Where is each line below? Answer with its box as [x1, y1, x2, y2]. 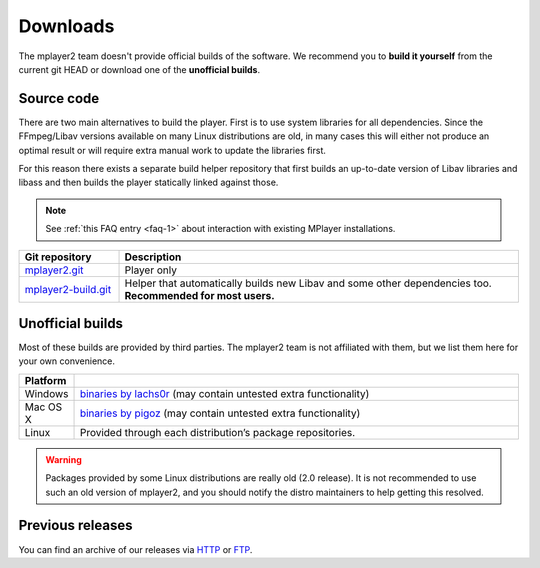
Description [124, 250, 182, 264]
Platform [24, 373, 67, 387]
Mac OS [24, 400, 63, 414]
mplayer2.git [24, 263, 84, 277]
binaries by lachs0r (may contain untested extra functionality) [79, 386, 370, 400]
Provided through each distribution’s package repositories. [79, 425, 356, 439]
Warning [45, 453, 82, 465]
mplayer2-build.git [24, 282, 112, 296]
